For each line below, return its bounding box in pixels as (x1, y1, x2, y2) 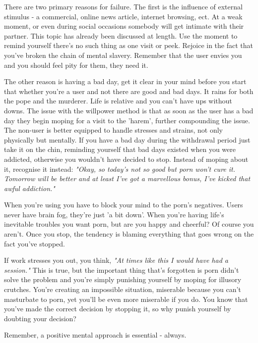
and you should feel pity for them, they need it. (4, 59, 148, 70)
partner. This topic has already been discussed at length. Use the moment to (4, 30, 238, 41)
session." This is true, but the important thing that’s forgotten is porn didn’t (4, 264, 239, 275)
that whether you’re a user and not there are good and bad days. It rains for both (4, 86, 254, 96)
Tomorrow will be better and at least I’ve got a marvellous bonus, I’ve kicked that (4, 173, 251, 184)
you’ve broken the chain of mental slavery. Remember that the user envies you (4, 49, 242, 60)
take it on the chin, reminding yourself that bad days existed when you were (4, 144, 236, 154)
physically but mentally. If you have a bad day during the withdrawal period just (4, 134, 251, 145)
